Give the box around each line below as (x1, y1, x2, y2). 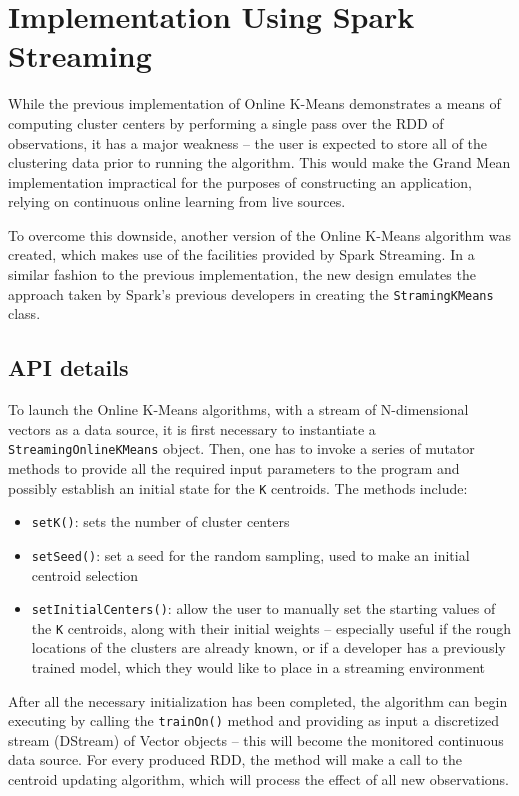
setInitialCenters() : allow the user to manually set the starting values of (31, 598, 496, 619)
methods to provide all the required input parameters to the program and (8, 457, 460, 478)
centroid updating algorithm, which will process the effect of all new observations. (8, 769, 509, 790)
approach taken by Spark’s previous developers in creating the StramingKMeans (8, 283, 494, 304)
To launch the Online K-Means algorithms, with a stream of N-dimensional (8, 399, 469, 420)
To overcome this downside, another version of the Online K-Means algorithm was (8, 224, 511, 245)
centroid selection (31, 564, 139, 585)
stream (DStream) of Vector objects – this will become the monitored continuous (8, 729, 504, 750)
